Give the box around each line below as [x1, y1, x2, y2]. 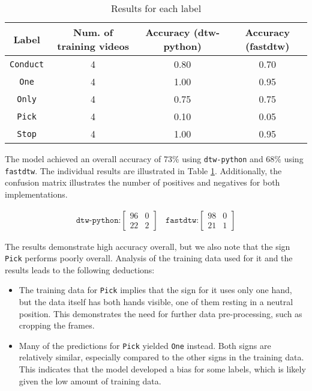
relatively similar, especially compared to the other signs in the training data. [19, 351, 304, 363]
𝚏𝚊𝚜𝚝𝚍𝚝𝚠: [165, 216, 199, 225]
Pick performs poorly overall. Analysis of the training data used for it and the [5, 252, 293, 264]
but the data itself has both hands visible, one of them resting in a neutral [19, 296, 293, 308]
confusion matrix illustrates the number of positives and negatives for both [5, 176, 280, 189]
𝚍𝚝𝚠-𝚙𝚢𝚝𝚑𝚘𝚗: [76, 216, 121, 225]
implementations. [5, 187, 68, 200]
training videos [57, 39, 129, 53]
